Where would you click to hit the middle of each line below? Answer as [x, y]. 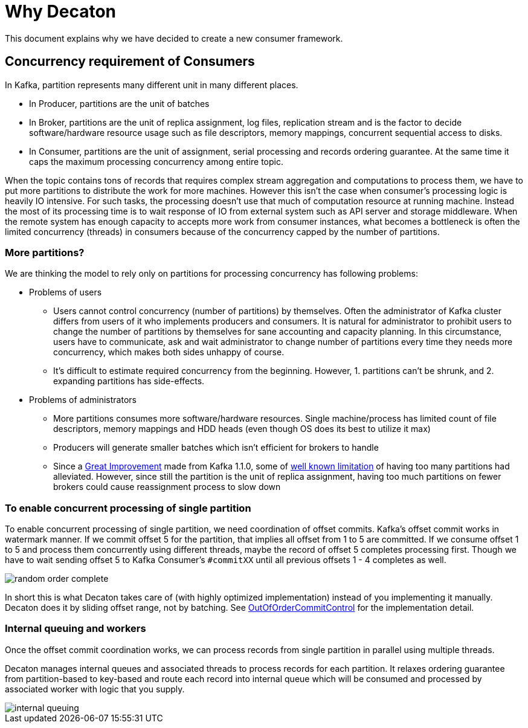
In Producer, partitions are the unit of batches [119, 103]
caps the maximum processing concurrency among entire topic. [156, 161]
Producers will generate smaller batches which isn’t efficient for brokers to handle [216, 448]
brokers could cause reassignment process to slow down [167, 487]
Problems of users [66, 292]
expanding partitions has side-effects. [129, 381]
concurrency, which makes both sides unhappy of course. [169, 352]
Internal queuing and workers [76, 629]
